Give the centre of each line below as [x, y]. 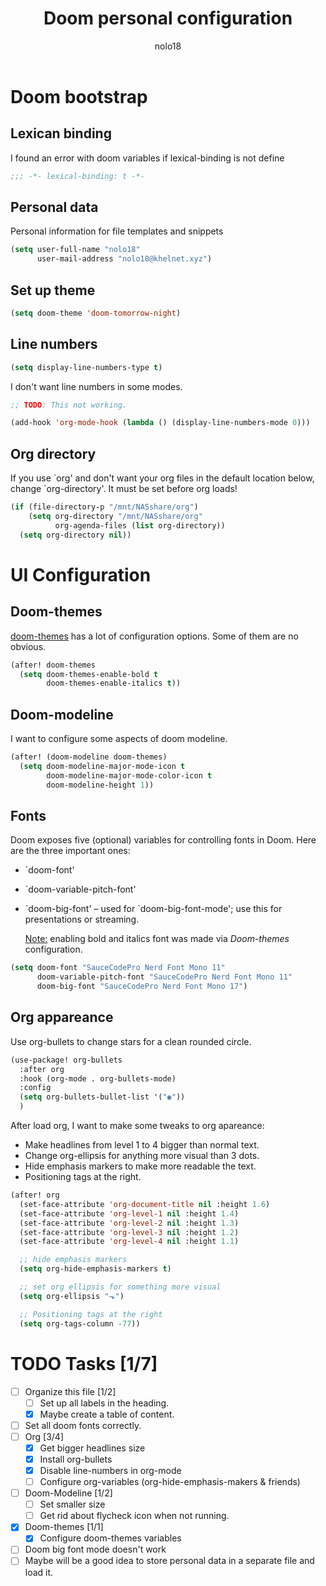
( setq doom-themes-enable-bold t [89, 674]
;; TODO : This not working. [69, 405]
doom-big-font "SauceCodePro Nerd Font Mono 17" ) [142, 987]
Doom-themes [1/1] [64, 1527]
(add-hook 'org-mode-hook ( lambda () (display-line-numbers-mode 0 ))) [160, 423]
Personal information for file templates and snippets [117, 231]
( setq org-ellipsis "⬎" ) [72, 1296]
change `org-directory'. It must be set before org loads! [124, 489]
